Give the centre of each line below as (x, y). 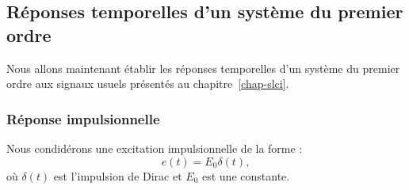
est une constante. (246, 175)
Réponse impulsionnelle (83, 118)
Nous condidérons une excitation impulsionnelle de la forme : (155, 148)
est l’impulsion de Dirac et (118, 175)
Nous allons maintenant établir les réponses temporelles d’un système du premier (203, 68)
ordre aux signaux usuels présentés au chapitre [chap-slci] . (148, 84)
